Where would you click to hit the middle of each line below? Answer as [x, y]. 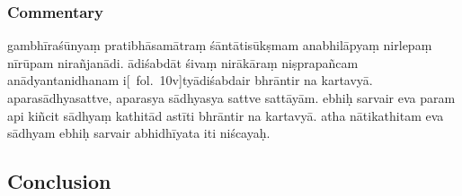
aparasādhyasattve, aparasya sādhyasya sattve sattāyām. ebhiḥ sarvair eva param [231, 98]
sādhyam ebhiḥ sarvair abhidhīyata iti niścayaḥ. [139, 133]
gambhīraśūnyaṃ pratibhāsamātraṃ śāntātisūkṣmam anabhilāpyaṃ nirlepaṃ [220, 45]
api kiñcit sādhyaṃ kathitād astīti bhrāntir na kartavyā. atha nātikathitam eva [226, 115]
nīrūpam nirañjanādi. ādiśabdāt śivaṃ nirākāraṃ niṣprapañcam [183, 62]
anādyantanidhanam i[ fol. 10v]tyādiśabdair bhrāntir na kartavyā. [190, 80]
